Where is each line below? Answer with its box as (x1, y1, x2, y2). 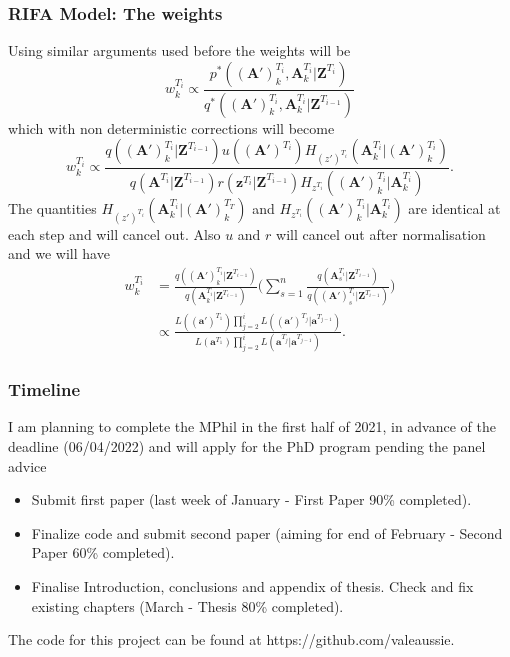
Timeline (8, 377, 81, 402)
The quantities (8, 197, 97, 218)
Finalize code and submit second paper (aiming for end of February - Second (31, 522, 503, 543)
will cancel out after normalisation (276, 223, 486, 244)
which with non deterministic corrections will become (8, 117, 335, 138)
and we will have (8, 243, 110, 264)
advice (8, 455, 47, 476)
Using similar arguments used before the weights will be (8, 40, 351, 61)
